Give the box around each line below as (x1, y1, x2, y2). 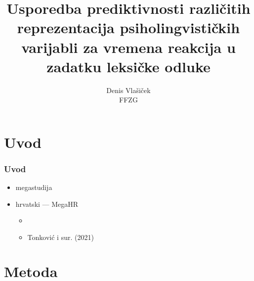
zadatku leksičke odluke (46, 56, 211, 76)
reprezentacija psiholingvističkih (17, 17, 240, 38)
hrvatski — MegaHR (15, 198, 79, 209)
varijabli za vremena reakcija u (21, 37, 236, 57)
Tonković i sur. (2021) (27, 232, 94, 242)
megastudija (15, 182, 52, 192)
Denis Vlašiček (106, 85, 151, 95)
